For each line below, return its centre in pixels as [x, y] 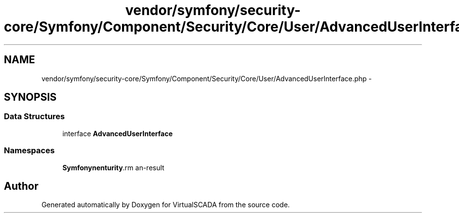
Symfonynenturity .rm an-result [113, 167]
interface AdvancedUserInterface [117, 133]
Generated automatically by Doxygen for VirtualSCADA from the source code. [166, 205]
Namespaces [29, 151]
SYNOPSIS [30, 97]
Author [21, 186]
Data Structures [35, 117]
